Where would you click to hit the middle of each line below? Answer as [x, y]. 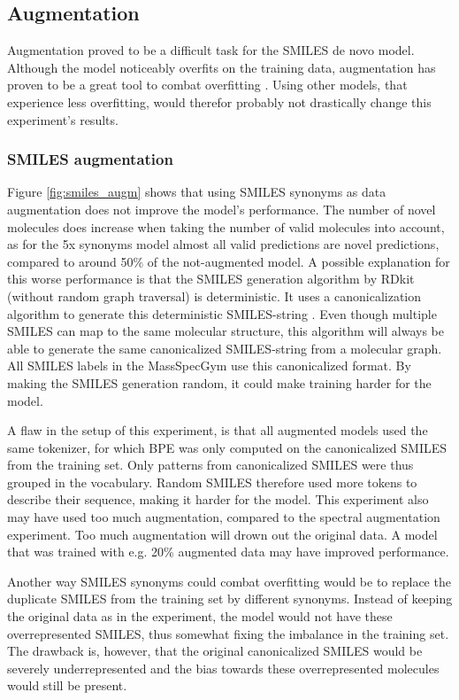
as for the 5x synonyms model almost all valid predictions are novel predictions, [223, 244]
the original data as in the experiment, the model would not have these [200, 616]
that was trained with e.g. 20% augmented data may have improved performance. [228, 552]
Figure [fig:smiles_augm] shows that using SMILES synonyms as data [197, 192]
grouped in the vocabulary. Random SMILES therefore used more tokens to [212, 482]
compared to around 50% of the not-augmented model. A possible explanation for [229, 261]
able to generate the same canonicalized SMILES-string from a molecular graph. [225, 348]
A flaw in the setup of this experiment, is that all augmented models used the [218, 430]
